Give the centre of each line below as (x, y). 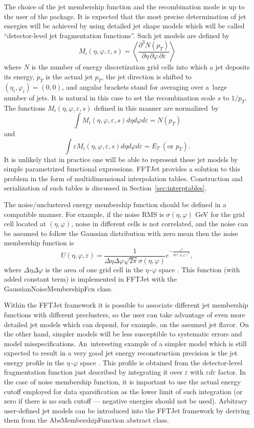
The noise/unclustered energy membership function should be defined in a (115, 204)
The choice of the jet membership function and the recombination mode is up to (124, 6)
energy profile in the (34, 362)
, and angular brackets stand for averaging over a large (144, 86)
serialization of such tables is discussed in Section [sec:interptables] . (105, 188)
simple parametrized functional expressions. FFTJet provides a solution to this (122, 169)
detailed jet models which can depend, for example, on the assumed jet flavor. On (127, 324)
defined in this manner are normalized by (156, 107)
